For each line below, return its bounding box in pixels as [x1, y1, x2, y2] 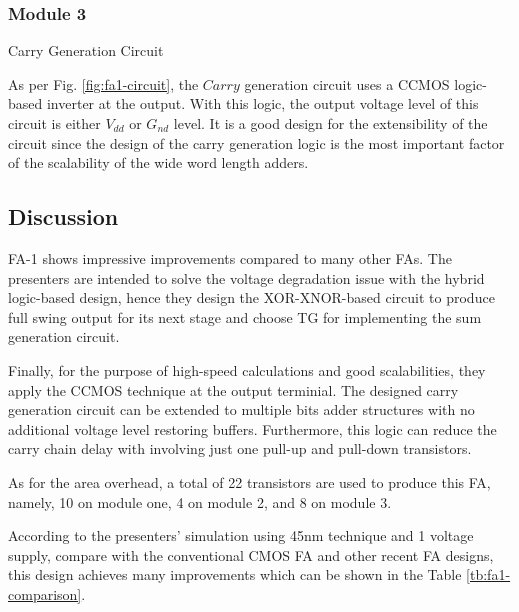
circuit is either [8, 113, 101, 133]
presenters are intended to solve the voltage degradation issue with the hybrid [8, 267, 485, 288]
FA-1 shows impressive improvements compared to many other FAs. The [8, 247, 452, 268]
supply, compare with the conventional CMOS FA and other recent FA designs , [8, 544, 494, 565]
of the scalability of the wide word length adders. [8, 152, 309, 173]
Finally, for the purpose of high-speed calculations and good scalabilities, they [8, 359, 486, 380]
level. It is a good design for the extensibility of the [173, 113, 488, 133]
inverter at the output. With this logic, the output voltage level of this [46, 93, 479, 114]
